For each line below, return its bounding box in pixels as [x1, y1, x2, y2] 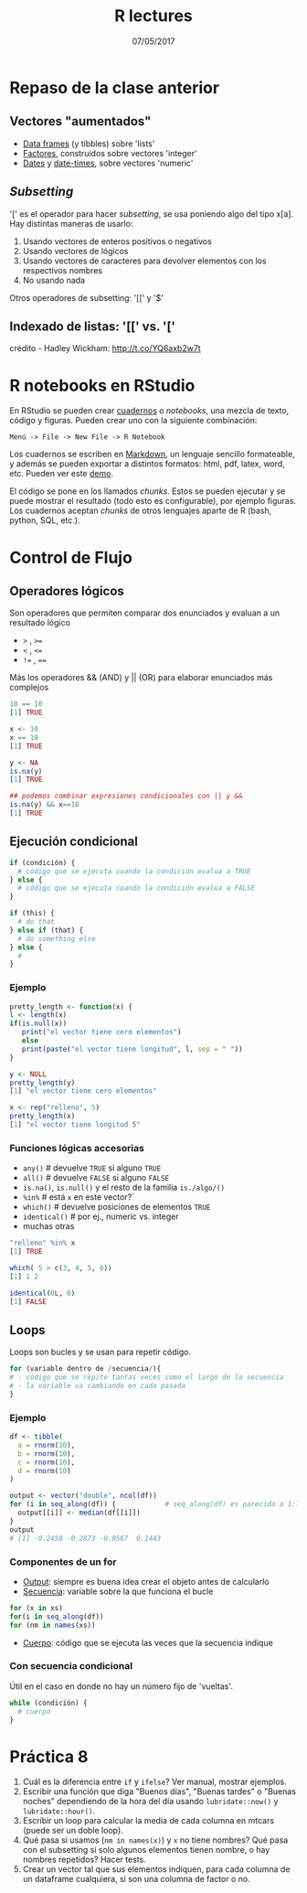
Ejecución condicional [9, 834, 139, 850]
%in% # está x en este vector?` [22, 1192, 135, 1203]
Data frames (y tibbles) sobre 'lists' [22, 138, 155, 149]
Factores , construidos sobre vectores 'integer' [22, 147, 198, 158]
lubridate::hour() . [22, 1805, 96, 1816]
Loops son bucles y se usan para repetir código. [9, 1346, 192, 1358]
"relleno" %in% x [9, 1238, 76, 1248]
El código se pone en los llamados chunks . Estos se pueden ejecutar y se [9, 486, 286, 497]
